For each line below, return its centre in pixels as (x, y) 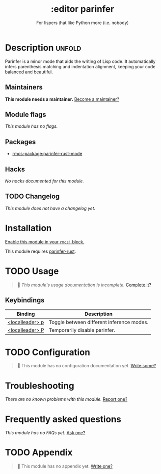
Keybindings (25, 300)
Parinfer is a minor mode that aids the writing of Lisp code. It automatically (80, 61)
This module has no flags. (31, 126)
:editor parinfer (82, 9)
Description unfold (43, 47)
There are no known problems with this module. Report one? (66, 399)
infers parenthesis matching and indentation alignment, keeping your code (80, 66)
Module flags (26, 114)
